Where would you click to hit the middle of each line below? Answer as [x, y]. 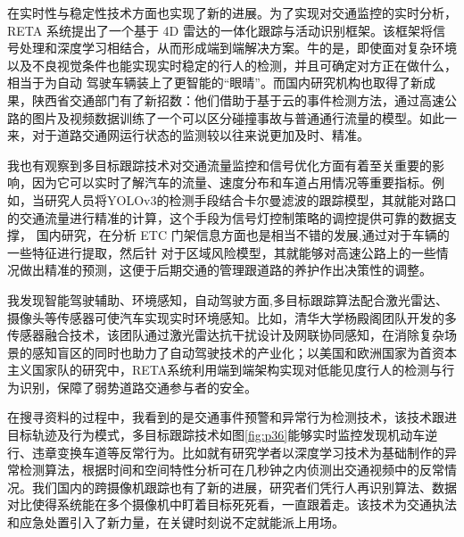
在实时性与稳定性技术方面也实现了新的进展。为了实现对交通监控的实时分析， [232, 12]
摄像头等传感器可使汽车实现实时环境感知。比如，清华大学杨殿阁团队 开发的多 [232, 317]
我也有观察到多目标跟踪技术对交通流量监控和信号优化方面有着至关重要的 [220, 165]
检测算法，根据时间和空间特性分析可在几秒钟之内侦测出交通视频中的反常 [232, 470]
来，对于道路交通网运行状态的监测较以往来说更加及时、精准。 [188, 135]
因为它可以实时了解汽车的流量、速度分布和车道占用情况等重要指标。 [232, 182]
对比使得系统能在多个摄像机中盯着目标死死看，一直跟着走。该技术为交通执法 [232, 504]
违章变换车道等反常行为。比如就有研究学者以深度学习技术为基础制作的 [238, 452]
